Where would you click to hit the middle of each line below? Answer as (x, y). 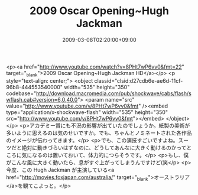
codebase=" (21, 93)
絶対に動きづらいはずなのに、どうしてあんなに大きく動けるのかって (104, 147)
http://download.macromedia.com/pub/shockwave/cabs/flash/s (114, 93)
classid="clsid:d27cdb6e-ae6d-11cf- (139, 80)
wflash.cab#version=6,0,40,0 (42, 99)
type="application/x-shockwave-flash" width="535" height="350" (87, 112)
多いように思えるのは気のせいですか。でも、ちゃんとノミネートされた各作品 (99, 133)
